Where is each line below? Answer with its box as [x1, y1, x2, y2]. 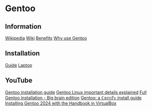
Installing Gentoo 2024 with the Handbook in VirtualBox [5, 100, 117, 106]
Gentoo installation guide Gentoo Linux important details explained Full [5, 89, 147, 95]
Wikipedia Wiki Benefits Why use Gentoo [5, 35, 87, 41]
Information [5, 22, 42, 31]
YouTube [5, 76, 33, 85]
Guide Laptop [5, 62, 33, 68]
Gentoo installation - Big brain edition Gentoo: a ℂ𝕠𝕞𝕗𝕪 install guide [5, 94, 142, 100]
